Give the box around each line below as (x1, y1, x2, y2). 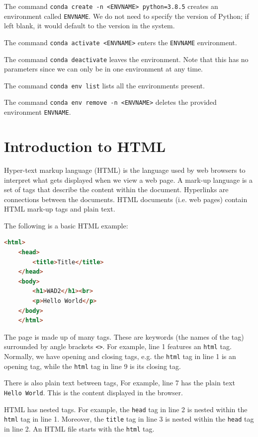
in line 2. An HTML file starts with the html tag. (4, 423, 155, 434)
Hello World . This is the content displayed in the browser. (4, 387, 183, 397)
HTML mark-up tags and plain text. (4, 204, 115, 214)
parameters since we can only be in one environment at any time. (4, 64, 203, 74)
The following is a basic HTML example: (4, 220, 128, 230)
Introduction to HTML (4, 136, 166, 156)
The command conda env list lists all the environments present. (4, 80, 205, 90)
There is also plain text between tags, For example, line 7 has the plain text (4, 377, 235, 388)
